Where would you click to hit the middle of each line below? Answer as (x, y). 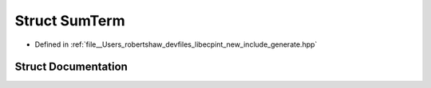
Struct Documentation (71, 67)
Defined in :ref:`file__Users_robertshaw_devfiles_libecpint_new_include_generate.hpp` (176, 44)
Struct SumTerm (70, 21)
